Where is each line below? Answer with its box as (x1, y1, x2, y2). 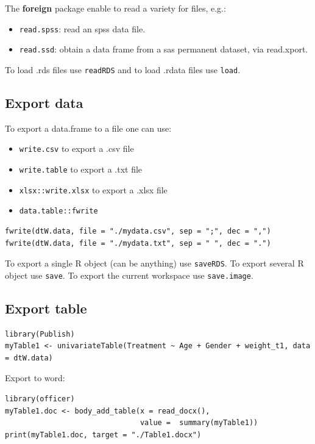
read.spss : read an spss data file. (19, 22, 146, 35)
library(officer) (5, 395, 75, 404)
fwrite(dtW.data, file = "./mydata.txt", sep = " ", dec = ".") (5, 238, 271, 248)
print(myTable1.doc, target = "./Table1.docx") (5, 430, 202, 439)
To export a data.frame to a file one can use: (5, 121, 172, 134)
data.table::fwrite (19, 207, 98, 216)
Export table (5, 298, 87, 317)
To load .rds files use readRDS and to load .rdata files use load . (5, 63, 241, 76)
